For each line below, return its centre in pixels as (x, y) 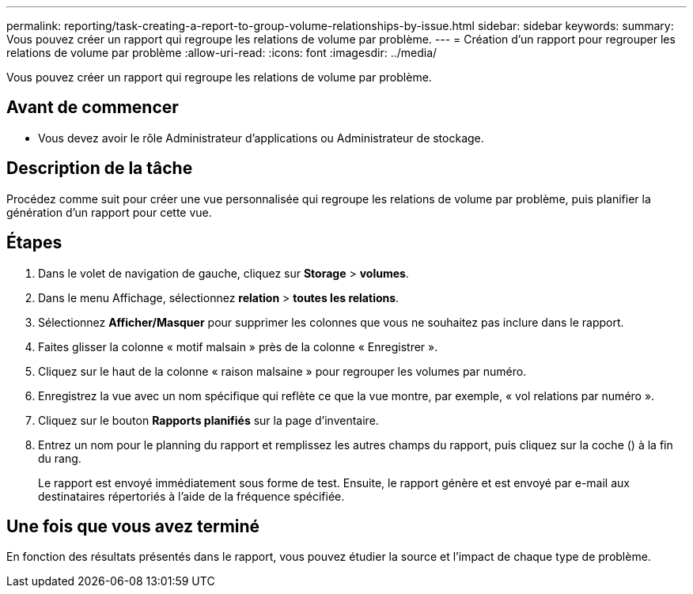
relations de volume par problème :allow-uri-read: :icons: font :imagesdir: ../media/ (222, 53)
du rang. (60, 458)
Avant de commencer (93, 108)
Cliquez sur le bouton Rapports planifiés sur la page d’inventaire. (208, 420)
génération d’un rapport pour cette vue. (109, 212)
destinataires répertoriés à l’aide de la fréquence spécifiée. (191, 496)
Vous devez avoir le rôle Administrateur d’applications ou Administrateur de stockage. (261, 138)
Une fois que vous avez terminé (133, 526)
